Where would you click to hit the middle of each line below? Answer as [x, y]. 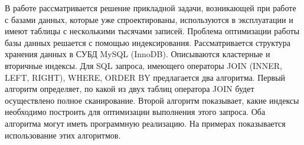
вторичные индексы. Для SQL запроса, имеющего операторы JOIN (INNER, [143, 65]
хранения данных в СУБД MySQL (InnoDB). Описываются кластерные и [138, 54]
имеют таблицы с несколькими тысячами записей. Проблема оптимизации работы [152, 31]
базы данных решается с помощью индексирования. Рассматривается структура [148, 42]
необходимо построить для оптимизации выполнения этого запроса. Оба [135, 112]
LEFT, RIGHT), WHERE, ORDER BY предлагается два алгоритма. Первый [145, 77]
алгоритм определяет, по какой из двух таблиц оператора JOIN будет [130, 89]
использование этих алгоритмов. [63, 135]
